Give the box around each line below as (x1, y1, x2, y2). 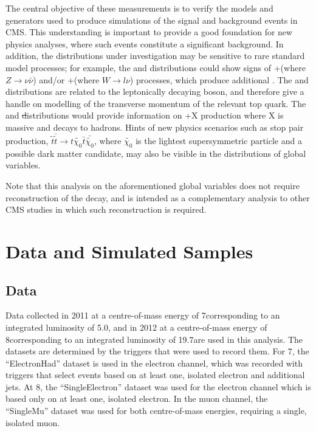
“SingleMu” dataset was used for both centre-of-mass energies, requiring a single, (5, 404, 307, 417)
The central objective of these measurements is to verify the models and (5, 2, 273, 14)
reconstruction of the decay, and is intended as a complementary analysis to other (5, 191, 310, 204)
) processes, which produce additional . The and (129, 73, 309, 86)
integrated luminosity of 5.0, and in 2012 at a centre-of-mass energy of (5, 320, 267, 333)
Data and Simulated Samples (5, 238, 253, 263)
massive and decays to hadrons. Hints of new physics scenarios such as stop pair (5, 120, 304, 133)
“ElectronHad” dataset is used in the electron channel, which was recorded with (5, 356, 303, 369)
